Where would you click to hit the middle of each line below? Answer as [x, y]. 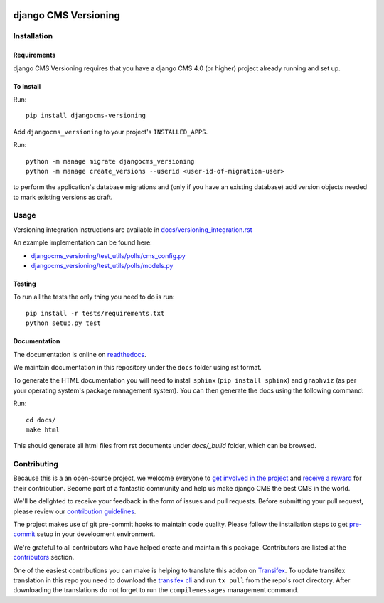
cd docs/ [41, 420]
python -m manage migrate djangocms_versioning [110, 161]
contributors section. [44, 557]
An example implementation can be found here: [82, 242]
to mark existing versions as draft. [63, 197]
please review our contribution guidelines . [75, 511]
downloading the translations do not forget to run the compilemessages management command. [156, 590]
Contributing [36, 464]
